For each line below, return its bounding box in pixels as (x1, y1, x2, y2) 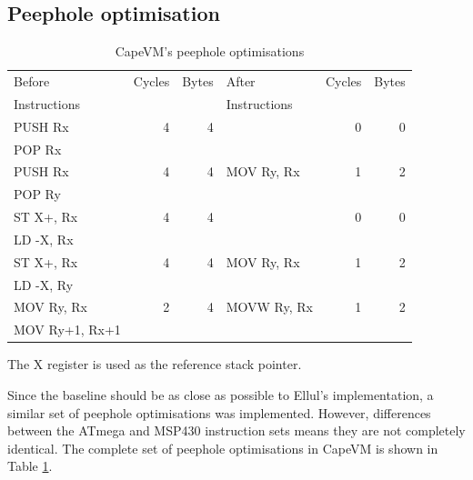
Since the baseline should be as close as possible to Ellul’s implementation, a (7, 385, 434, 405)
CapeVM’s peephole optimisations (115, 42, 305, 61)
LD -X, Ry (14, 275, 74, 294)
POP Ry (14, 185, 61, 204)
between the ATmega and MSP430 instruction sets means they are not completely (7, 421, 466, 440)
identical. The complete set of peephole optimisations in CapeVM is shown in (7, 438, 438, 457)
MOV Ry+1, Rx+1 (14, 320, 121, 339)
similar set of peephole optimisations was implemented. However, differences (7, 403, 431, 422)
